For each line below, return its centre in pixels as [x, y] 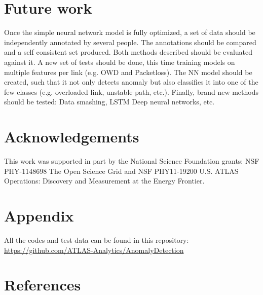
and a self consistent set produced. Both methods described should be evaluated [128, 52]
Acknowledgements [72, 137]
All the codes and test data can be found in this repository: [97, 239]
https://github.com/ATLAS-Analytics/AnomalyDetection [94, 250]
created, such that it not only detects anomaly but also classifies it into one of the [131, 82]
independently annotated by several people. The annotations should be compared [130, 42]
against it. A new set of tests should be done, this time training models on [120, 62]
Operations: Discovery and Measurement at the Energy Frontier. [104, 181]
